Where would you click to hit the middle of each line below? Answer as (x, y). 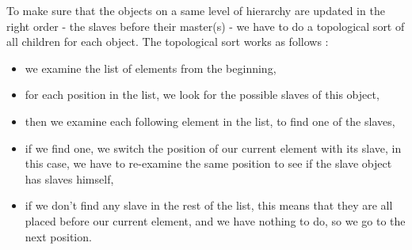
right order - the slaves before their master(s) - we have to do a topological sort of (206, 26)
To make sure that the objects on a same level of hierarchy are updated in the (196, 10)
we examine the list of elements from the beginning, (151, 68)
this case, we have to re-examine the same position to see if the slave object (208, 163)
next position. (58, 236)
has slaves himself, (69, 178)
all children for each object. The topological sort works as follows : (168, 42)
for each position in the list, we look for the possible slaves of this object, (202, 95)
